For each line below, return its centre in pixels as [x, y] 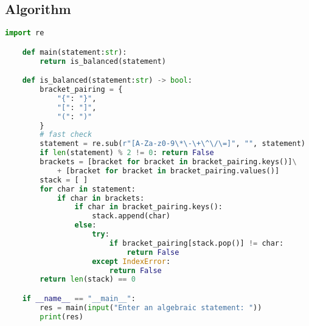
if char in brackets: [101, 198]
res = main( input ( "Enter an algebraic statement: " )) [151, 307]
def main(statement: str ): [75, 52]
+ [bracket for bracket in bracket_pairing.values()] [168, 171]
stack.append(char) [131, 216]
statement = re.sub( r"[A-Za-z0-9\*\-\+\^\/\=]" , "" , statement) [173, 144]
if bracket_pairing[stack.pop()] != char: [196, 243]
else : [85, 225]
